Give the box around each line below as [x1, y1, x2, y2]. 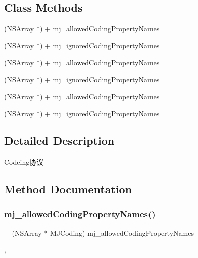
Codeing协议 [4, 156, 44, 167]
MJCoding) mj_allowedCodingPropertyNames [50, 227, 194, 238]
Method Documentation [4, 181, 132, 196]
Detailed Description [4, 133, 115, 148]
